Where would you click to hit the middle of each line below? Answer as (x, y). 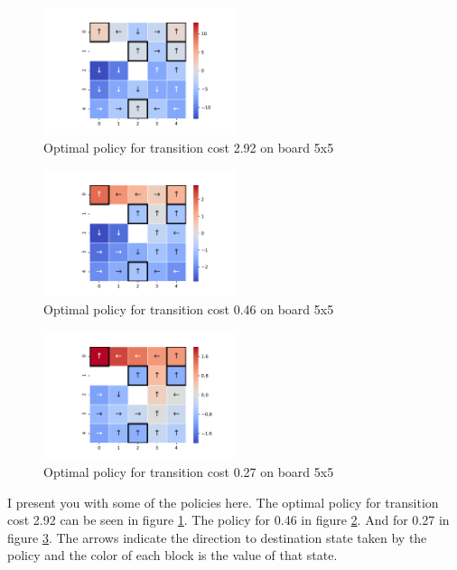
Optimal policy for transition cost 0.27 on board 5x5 (189, 471)
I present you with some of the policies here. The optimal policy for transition (223, 502)
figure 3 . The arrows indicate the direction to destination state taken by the (217, 537)
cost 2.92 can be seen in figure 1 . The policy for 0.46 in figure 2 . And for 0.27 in (228, 520)
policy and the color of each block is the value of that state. (173, 555)
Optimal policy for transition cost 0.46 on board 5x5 (189, 309)
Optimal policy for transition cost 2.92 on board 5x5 (189, 147)
